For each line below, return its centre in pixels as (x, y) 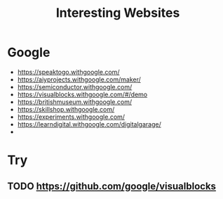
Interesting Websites (118, 13)
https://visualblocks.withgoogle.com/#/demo (82, 94)
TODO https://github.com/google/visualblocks (111, 186)
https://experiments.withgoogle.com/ (71, 117)
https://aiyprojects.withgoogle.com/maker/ (79, 79)
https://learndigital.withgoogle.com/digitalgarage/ (89, 124)
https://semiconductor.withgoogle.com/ (75, 86)
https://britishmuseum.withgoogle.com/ (74, 102)
